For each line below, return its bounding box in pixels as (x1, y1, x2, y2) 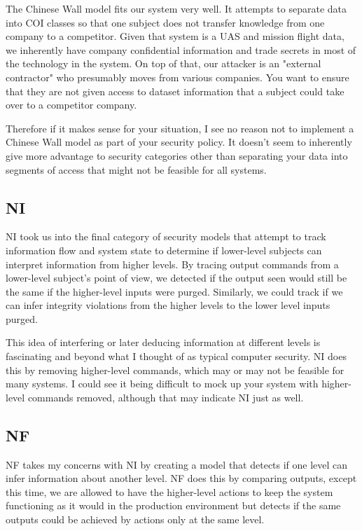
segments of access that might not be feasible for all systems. (6, 162, 267, 177)
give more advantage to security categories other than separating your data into (6, 148, 348, 163)
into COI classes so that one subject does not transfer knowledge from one (6, 15, 325, 29)
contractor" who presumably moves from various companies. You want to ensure (6, 69, 349, 84)
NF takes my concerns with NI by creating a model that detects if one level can (6, 457, 348, 471)
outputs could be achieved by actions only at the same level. (6, 512, 265, 527)
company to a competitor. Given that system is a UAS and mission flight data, (6, 29, 344, 43)
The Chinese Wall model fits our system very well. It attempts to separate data (6, 1, 347, 15)
